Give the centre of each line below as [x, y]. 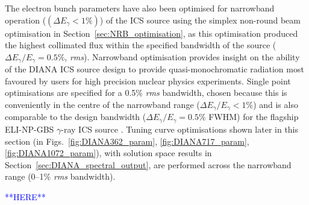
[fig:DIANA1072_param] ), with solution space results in [108, 153]
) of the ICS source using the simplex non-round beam [200, 20]
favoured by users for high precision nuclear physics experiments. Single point [148, 80]
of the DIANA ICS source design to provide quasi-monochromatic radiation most [154, 69]
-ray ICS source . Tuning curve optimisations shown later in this [180, 129]
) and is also [276, 105]
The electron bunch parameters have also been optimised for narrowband [140, 8]
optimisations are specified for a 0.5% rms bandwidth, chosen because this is [146, 93]
